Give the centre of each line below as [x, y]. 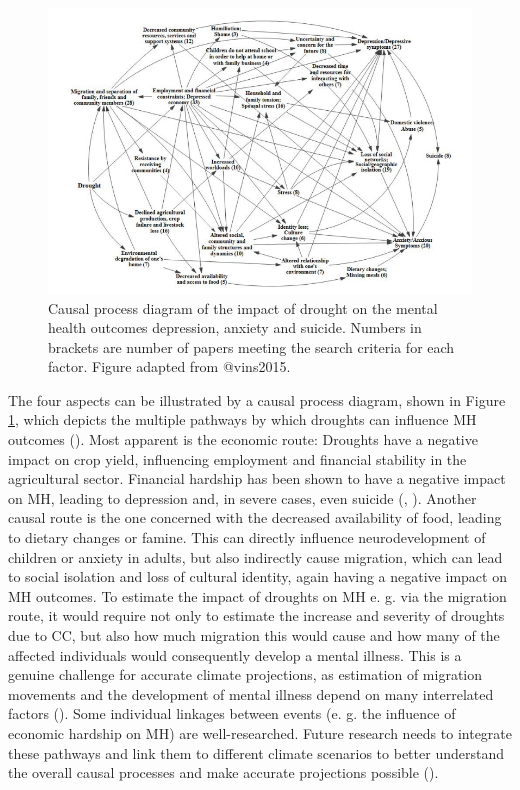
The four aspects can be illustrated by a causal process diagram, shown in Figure [257, 399]
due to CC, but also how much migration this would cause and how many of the [254, 635]
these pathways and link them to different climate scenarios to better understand [256, 752]
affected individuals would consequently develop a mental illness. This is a [235, 654]
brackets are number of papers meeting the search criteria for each [251, 346]
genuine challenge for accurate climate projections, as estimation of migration [245, 674]
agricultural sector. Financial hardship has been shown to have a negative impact [257, 478]
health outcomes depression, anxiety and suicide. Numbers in [235, 327]
